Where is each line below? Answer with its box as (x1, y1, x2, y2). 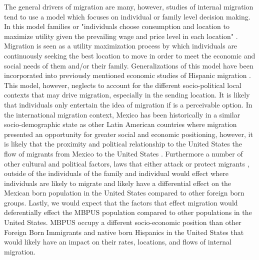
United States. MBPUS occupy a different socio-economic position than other (4, 217, 241, 227)
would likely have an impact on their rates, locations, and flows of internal (4, 236, 231, 247)
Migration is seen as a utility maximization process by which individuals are (4, 40, 237, 51)
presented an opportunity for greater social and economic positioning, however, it (4, 128, 253, 139)
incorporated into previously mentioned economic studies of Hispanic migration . (4, 70, 251, 80)
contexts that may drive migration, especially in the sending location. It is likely (4, 89, 250, 100)
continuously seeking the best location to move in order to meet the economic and (4, 50, 255, 60)
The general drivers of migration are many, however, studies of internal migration (4, 1, 253, 11)
